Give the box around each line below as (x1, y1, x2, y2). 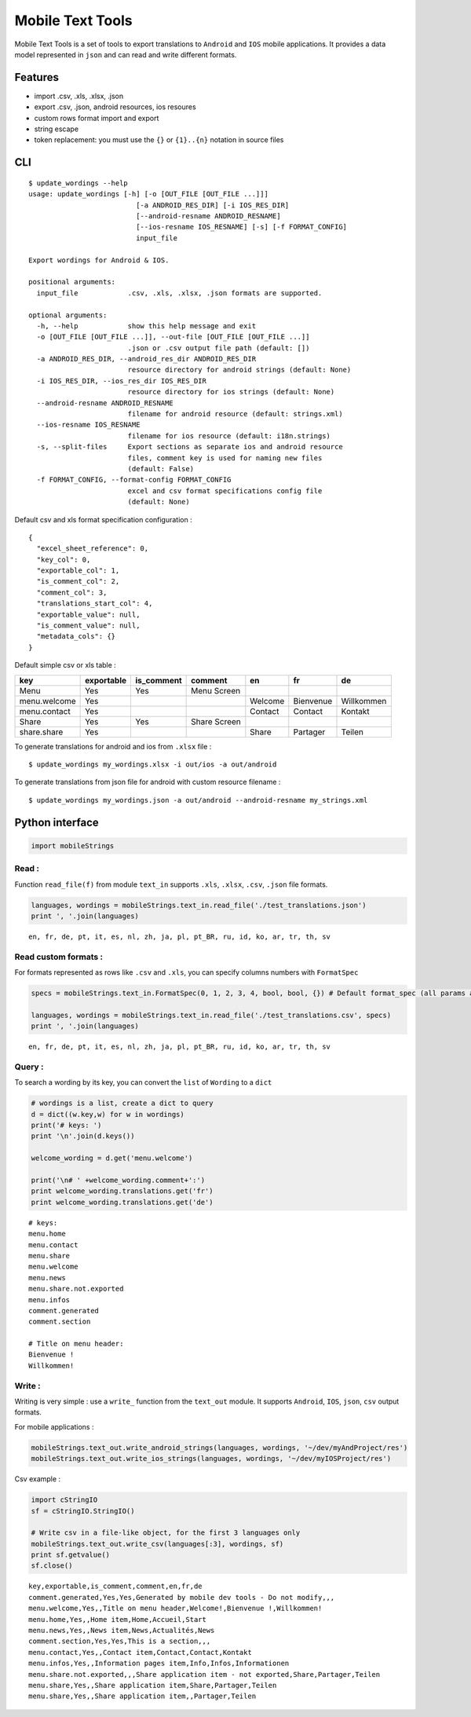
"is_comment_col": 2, (36, 577, 120, 586)
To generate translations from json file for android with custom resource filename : (14, 778, 281, 787)
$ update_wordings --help (28, 178, 129, 188)
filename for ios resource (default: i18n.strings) (127, 431, 331, 440)
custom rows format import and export (34, 113, 159, 123)
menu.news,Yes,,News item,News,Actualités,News (28, 1626, 215, 1635)
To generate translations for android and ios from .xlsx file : (14, 741, 212, 751)
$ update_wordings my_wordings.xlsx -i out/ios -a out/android (28, 760, 277, 769)
